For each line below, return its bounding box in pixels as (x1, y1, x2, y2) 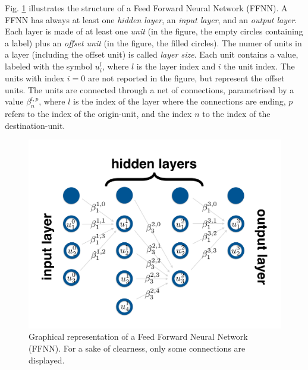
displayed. (29, 353, 65, 366)
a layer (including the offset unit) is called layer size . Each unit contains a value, (5, 48, 298, 61)
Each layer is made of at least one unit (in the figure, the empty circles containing (5, 25, 303, 37)
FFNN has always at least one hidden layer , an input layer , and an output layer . (5, 13, 297, 26)
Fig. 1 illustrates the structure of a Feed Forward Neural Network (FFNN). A (5, 2, 288, 14)
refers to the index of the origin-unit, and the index (5, 107, 192, 120)
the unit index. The (224, 59, 295, 72)
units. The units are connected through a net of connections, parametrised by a (5, 83, 294, 96)
